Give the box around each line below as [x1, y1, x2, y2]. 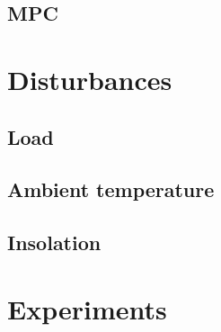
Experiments [7, 290, 167, 327]
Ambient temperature [7, 175, 215, 203]
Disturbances [7, 60, 172, 97]
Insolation [7, 229, 102, 256]
